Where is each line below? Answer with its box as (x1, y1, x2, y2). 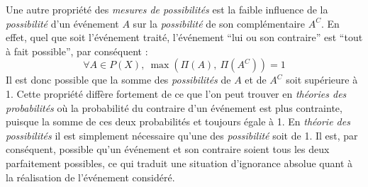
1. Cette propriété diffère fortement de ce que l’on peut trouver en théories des (6, 86, 347, 101)
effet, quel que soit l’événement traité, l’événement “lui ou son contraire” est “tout (6, 30, 363, 45)
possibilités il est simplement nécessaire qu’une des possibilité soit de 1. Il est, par (6, 127, 358, 142)
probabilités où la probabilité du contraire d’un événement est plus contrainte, (6, 100, 342, 115)
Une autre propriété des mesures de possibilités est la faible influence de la (6, 2, 328, 16)
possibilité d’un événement (6, 16, 119, 30)
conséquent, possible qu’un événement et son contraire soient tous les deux (6, 142, 330, 157)
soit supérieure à (286, 72, 358, 87)
